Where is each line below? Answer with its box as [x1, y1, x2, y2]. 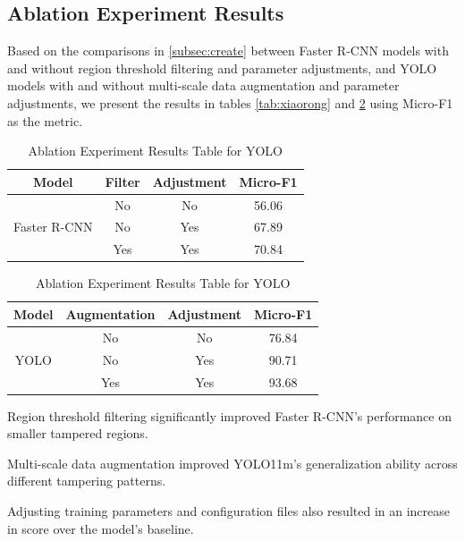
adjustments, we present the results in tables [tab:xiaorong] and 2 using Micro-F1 [7, 93, 453, 112]
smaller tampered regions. [7, 424, 148, 443]
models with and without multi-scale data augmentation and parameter [7, 76, 400, 95]
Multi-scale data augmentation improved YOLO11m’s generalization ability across [7, 453, 458, 472]
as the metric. [7, 111, 83, 130]
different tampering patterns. [7, 471, 166, 490]
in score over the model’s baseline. [7, 519, 194, 537]
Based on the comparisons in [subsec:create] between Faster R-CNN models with [7, 41, 449, 60]
